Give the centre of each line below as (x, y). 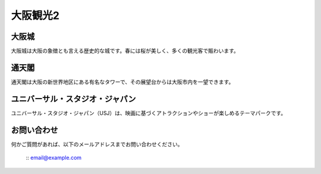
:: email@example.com (54, 158)
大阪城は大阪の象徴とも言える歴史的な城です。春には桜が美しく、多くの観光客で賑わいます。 (125, 51)
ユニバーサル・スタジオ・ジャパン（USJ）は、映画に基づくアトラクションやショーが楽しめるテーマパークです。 (149, 113)
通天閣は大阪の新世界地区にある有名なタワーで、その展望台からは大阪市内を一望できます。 (122, 82)
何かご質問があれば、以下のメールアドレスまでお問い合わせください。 (97, 144)
